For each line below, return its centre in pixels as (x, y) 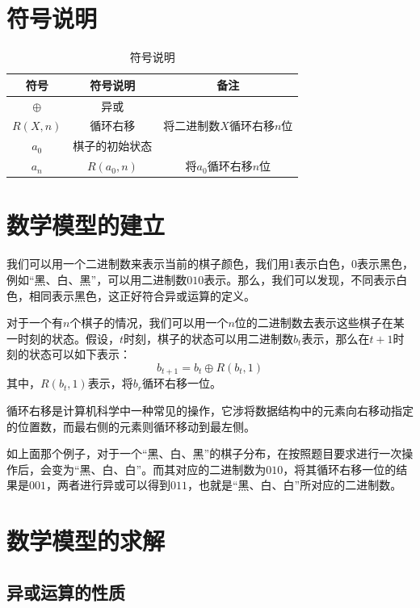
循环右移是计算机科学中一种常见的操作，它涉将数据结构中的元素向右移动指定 (210, 410)
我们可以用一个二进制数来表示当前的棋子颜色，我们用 (148, 264)
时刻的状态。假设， (68, 338)
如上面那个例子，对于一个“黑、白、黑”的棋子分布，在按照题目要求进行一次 (204, 453)
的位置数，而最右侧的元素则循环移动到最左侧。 (131, 426)
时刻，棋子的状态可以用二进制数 (209, 338)
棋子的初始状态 (113, 146)
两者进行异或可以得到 (113, 485)
